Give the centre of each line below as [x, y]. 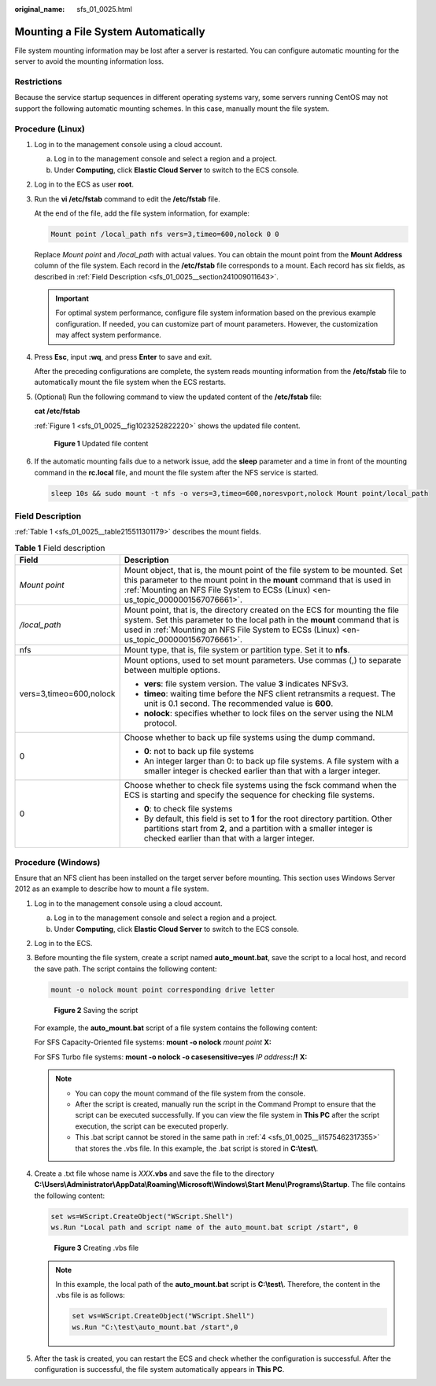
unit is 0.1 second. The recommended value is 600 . [238, 704]
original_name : [40, 9]
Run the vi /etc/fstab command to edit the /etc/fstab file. [127, 199]
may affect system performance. [108, 335]
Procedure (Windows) [57, 862]
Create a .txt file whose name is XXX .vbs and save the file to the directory [154, 1173]
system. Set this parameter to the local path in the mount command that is [262, 620]
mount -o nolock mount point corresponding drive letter [163, 989]
